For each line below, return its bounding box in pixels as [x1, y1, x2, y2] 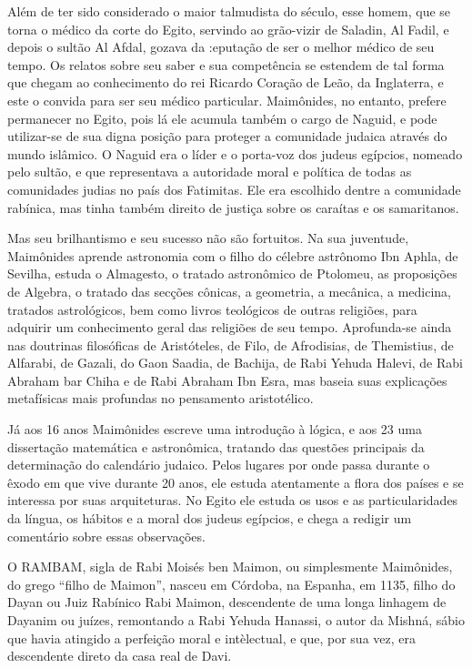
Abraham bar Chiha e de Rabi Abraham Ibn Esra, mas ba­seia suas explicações [7, 370, 447, 390]
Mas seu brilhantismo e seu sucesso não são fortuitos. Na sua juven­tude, [7, 228, 409, 248]
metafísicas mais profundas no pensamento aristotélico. [7, 389, 314, 408]
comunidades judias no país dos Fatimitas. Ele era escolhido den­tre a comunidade [7, 179, 461, 198]
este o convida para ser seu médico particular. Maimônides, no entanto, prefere [7, 90, 447, 109]
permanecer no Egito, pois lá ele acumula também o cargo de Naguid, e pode [7, 108, 437, 127]
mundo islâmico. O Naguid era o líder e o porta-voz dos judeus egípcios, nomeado [7, 144, 463, 163]
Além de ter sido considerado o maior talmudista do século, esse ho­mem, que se [7, 2, 451, 20]
